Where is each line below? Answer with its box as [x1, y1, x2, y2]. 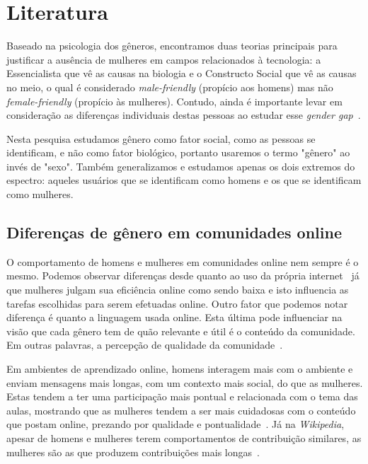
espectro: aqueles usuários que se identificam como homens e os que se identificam [6, 173, 362, 187]
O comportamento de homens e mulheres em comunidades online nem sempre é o [6, 254, 359, 269]
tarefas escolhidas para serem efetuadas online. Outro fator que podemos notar [6, 296, 348, 311]
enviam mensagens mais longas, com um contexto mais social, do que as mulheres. [6, 375, 363, 390]
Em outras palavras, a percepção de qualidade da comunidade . [6, 337, 283, 352]
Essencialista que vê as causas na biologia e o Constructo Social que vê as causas [6, 66, 357, 81]
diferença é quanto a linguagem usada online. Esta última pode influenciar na [6, 310, 343, 325]
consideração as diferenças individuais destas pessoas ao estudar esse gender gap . [6, 108, 361, 122]
